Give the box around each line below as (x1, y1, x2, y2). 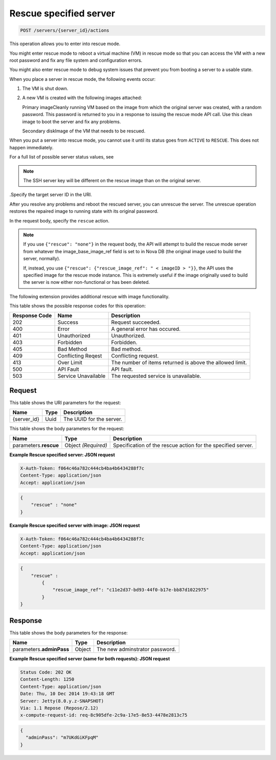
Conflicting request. (111, 352, 159, 360)
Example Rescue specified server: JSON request (9, 452, 115, 458)
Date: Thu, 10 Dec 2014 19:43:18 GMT (20, 691, 115, 697)
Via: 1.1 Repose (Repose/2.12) (20, 705, 99, 711)
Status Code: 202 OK (20, 669, 72, 675)
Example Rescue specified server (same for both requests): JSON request (9, 656, 170, 662)
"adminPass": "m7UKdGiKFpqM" (26, 734, 99, 741)
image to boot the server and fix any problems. (22, 118, 121, 125)
